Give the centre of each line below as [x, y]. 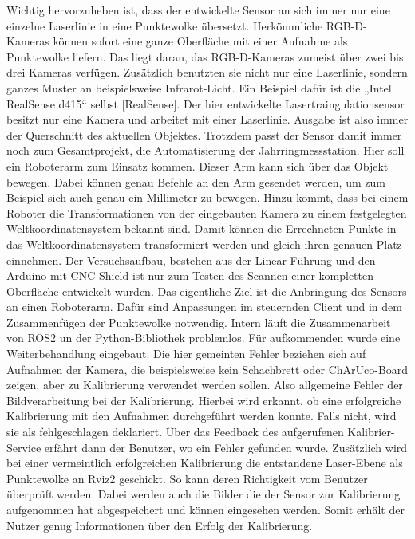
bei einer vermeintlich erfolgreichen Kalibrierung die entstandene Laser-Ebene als [205, 463]
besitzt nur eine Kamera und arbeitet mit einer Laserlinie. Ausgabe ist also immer [207, 119]
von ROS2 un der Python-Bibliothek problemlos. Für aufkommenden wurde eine [204, 338]
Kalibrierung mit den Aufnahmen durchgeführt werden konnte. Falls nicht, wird [202, 416]
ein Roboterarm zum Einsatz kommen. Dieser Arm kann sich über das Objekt [198, 165]
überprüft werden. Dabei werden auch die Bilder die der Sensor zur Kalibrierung [204, 494]
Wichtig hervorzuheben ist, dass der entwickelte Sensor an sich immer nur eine [198, 10]
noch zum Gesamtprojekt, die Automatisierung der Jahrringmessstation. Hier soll [206, 150]
